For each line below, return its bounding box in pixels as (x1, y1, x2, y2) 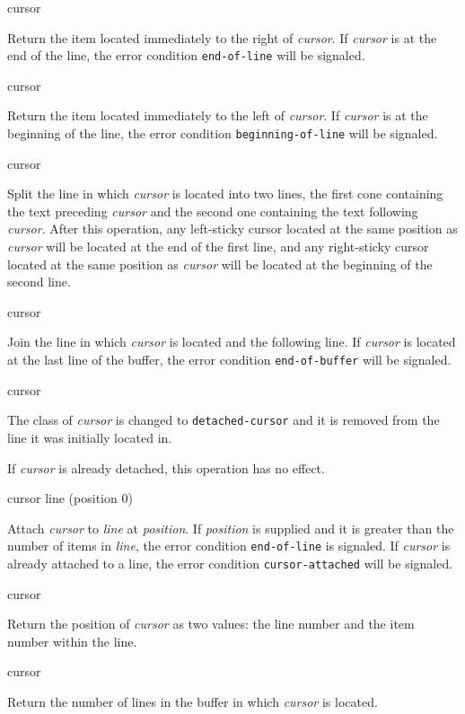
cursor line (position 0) (7, 489, 133, 507)
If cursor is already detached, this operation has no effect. (7, 458, 325, 477)
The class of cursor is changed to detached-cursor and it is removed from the (7, 410, 440, 429)
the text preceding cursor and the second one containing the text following (7, 201, 418, 220)
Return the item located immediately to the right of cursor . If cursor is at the (7, 28, 437, 47)
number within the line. (7, 631, 137, 650)
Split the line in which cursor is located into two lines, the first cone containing (7, 184, 443, 203)
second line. (7, 272, 71, 291)
